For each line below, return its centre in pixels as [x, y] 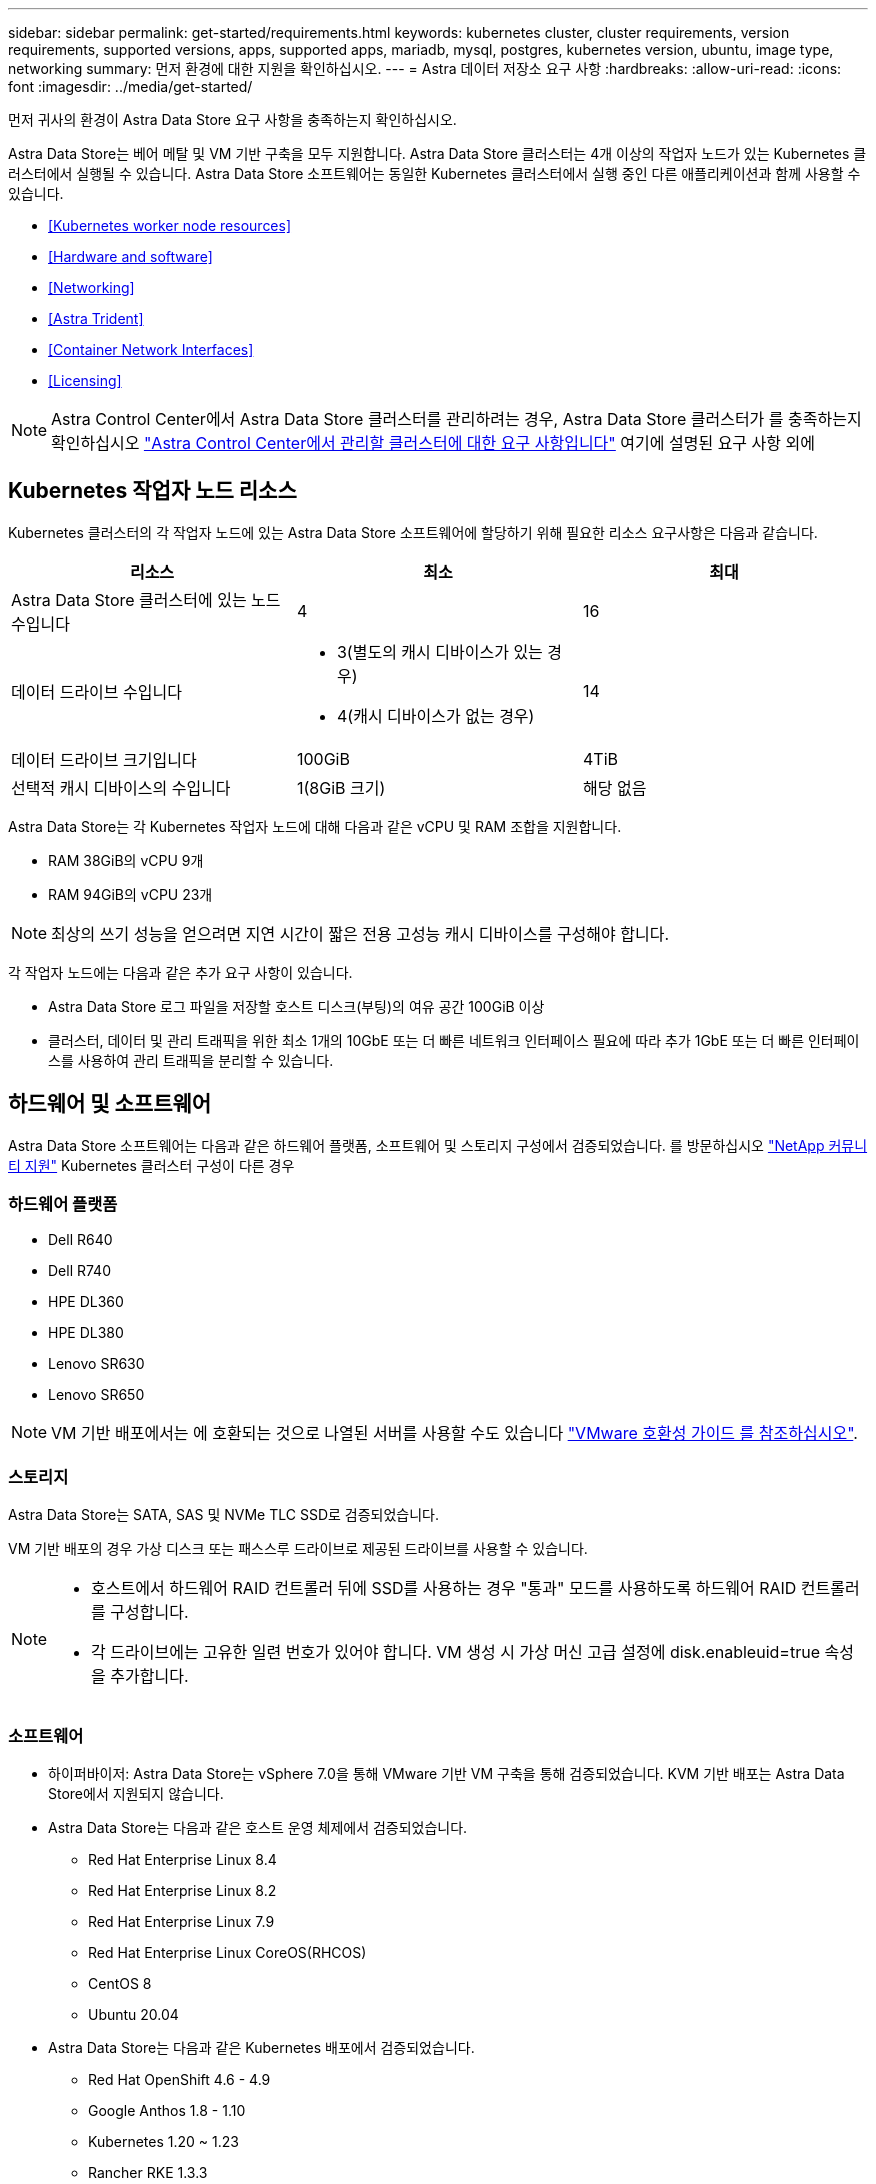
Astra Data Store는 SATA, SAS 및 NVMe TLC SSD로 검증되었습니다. [224, 1515]
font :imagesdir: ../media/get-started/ [130, 86]
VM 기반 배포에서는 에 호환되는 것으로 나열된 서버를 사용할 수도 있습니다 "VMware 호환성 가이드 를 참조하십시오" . [454, 1433]
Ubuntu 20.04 [133, 2014]
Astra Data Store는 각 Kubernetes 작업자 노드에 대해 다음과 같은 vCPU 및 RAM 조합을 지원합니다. [315, 826]
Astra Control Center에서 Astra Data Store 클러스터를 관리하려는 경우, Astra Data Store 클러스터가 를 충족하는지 [456, 419]
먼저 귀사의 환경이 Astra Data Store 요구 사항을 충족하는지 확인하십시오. [232, 119]
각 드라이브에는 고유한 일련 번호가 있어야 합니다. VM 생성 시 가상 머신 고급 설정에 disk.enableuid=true [455, 1652]
